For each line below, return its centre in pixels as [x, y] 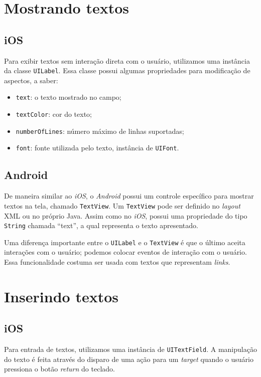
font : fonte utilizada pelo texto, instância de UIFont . [97, 148]
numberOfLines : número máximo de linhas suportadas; [100, 131]
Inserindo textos [61, 296]
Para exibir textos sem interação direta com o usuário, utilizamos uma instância [127, 60]
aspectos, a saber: [31, 80]
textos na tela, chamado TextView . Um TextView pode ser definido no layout [122, 205]
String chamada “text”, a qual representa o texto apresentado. [101, 225]
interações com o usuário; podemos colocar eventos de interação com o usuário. [125, 252]
